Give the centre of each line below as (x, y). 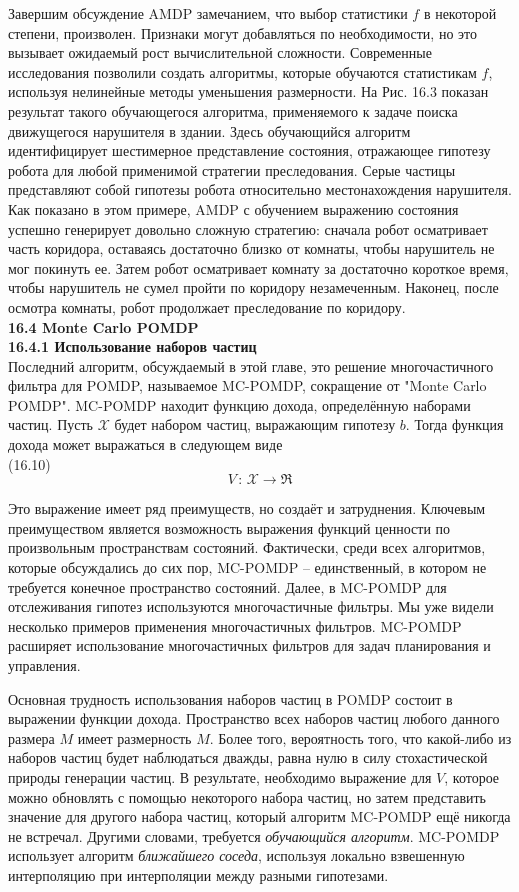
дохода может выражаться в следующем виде (145, 444)
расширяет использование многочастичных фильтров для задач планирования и (249, 645)
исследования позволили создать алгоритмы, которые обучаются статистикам (242, 71)
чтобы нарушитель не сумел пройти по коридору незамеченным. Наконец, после (253, 287)
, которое (472, 776)
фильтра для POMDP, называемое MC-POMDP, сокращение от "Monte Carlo (247, 385)
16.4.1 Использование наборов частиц (132, 346)
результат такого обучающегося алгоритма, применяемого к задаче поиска (233, 110)
